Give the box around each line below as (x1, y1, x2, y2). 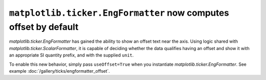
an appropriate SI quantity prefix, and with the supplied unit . (9, 52, 134, 58)
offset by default (9, 21, 79, 32)
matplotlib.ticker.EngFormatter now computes (9, 7, 229, 18)
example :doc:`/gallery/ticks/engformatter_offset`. (9, 68, 110, 74)
